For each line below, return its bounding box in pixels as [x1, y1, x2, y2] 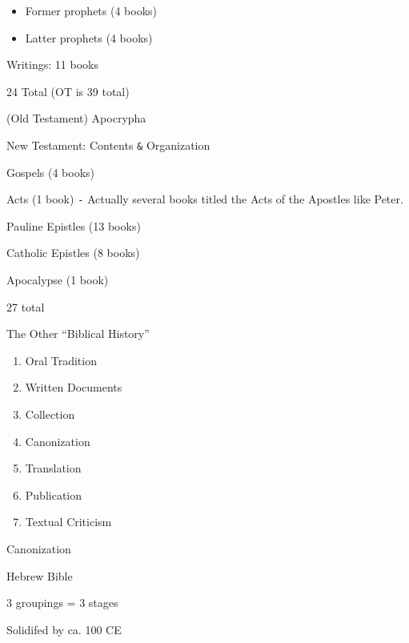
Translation [25, 460, 82, 476]
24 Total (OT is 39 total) [6, 82, 130, 99]
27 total [6, 298, 45, 315]
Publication [25, 486, 82, 503]
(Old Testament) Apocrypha [6, 110, 146, 127]
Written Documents [25, 379, 122, 396]
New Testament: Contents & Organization [6, 136, 211, 153]
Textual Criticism [25, 513, 112, 530]
